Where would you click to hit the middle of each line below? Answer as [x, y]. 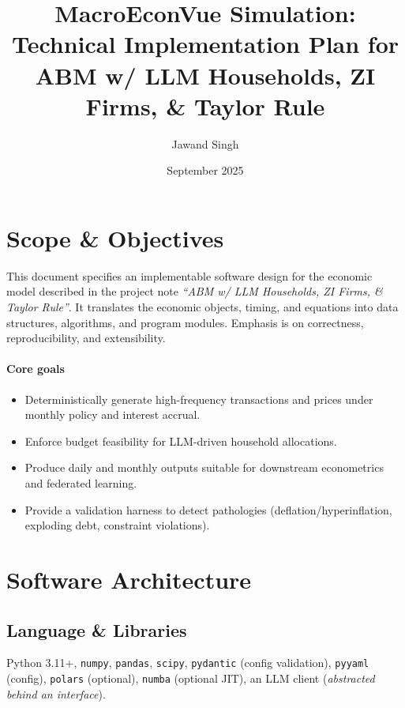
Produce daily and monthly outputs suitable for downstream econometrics [204, 467]
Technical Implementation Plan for [205, 44]
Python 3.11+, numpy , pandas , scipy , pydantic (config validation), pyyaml [188, 663]
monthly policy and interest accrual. [112, 414]
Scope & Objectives [115, 237]
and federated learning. [81, 482]
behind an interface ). [56, 693]
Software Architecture [129, 579]
